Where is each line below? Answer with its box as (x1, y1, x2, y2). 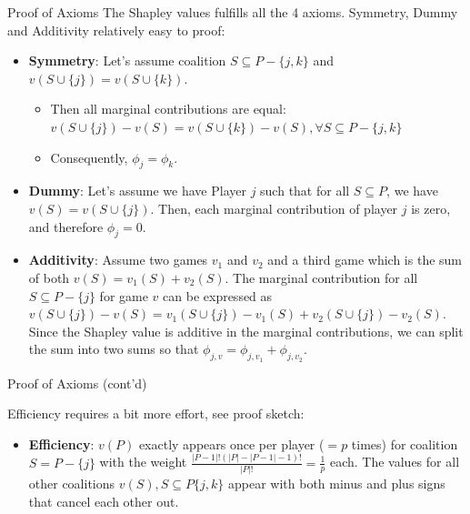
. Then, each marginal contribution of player (150, 198, 398, 217)
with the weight (99, 452, 187, 471)
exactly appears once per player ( (138, 434, 325, 453)
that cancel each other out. (28, 491, 179, 510)
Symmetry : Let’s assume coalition (28, 51, 226, 70)
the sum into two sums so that (28, 339, 199, 358)
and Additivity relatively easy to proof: (7, 20, 225, 39)
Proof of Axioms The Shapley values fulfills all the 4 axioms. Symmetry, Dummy (7, 3, 458, 21)
